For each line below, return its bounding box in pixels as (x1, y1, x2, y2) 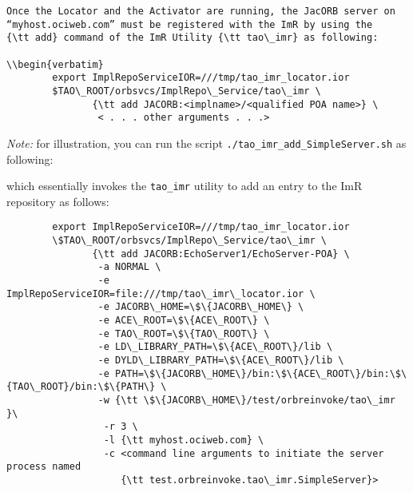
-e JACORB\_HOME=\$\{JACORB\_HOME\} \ (97, 301, 304, 313)
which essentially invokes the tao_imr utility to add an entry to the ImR (6, 177, 363, 194)
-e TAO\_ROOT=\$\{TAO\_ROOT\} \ (97, 327, 270, 339)
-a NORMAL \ (97, 261, 161, 273)
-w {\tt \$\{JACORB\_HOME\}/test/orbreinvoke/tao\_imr (97, 394, 395, 406)
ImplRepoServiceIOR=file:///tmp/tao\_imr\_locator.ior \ (6, 288, 316, 300)
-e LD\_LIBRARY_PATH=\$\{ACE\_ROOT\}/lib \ (97, 341, 333, 353)
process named (6, 461, 81, 473)
